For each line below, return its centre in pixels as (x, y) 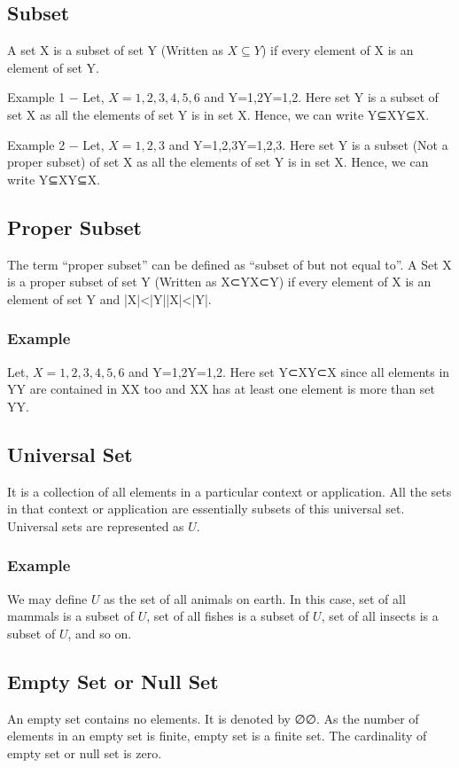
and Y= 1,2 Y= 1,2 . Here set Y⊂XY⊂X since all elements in (289, 371)
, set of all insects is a (380, 616)
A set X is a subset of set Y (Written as (115, 50)
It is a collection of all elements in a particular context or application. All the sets (229, 491)
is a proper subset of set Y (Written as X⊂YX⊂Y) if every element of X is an (219, 282)
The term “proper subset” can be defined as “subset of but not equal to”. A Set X (229, 264)
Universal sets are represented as (96, 525)
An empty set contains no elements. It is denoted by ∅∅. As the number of (213, 718)
